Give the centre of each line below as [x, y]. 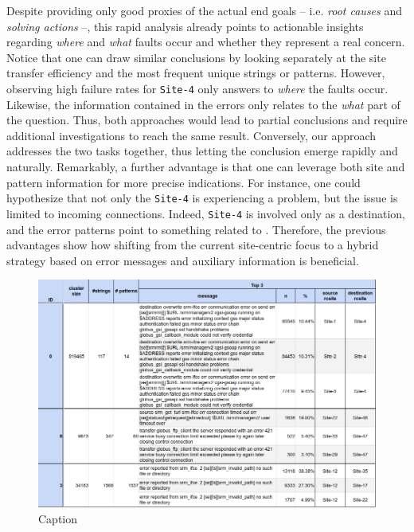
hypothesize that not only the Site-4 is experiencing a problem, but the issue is [202, 198]
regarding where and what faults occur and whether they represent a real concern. [206, 42]
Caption [58, 518]
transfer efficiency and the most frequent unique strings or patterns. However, [196, 73]
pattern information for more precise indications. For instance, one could [184, 182]
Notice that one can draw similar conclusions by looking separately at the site [196, 57]
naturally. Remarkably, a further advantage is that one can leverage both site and [206, 166]
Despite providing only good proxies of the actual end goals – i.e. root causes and [205, 10]
